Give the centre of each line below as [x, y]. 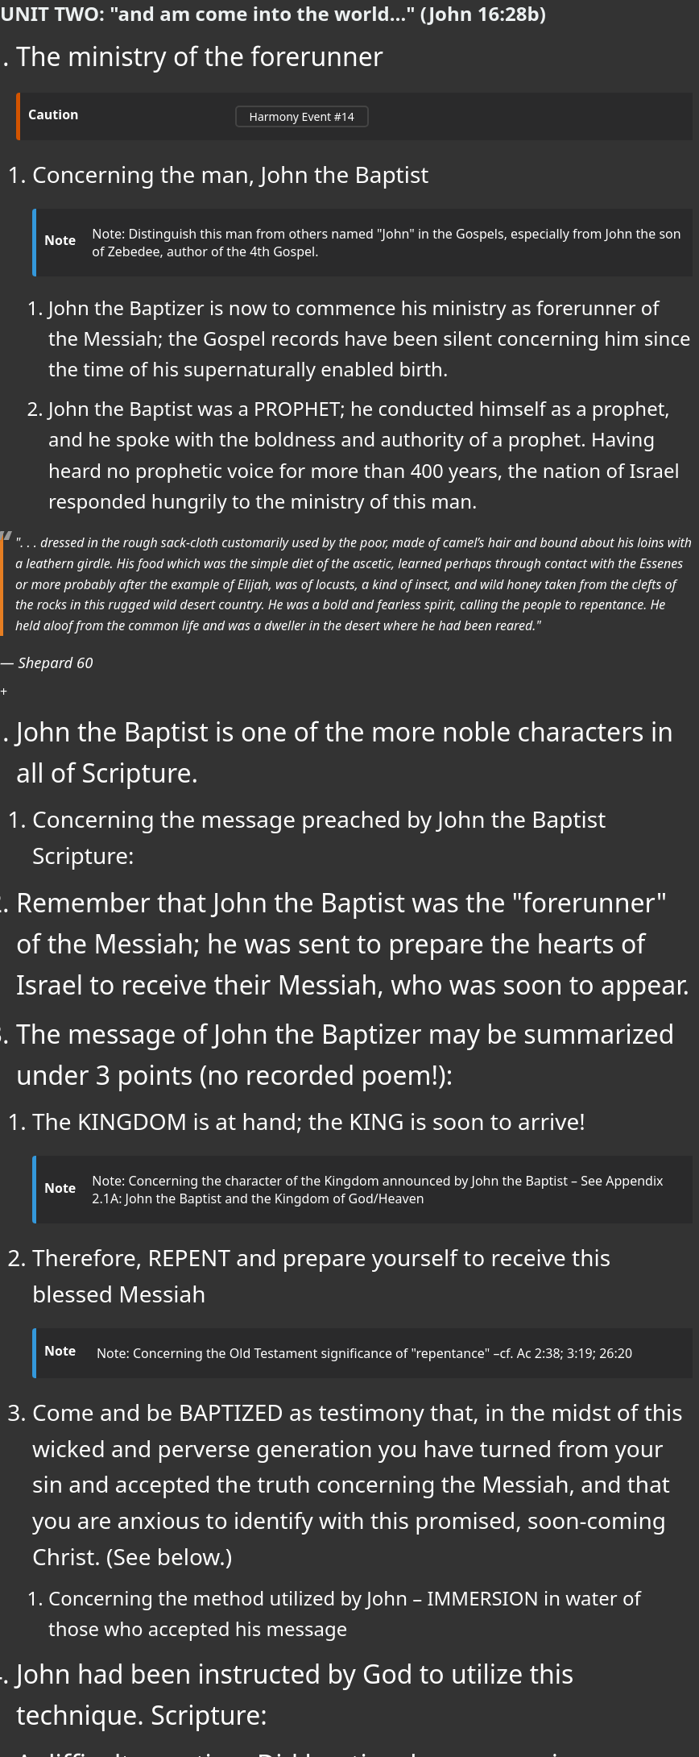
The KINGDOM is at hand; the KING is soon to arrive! [309, 1121]
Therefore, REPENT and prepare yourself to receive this [322, 1258]
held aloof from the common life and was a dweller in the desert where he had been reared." [278, 625]
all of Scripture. [108, 772]
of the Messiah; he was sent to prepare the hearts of [331, 943]
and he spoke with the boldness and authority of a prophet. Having [352, 439]
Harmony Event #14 [302, 116]
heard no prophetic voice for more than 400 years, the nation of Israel [364, 470]
